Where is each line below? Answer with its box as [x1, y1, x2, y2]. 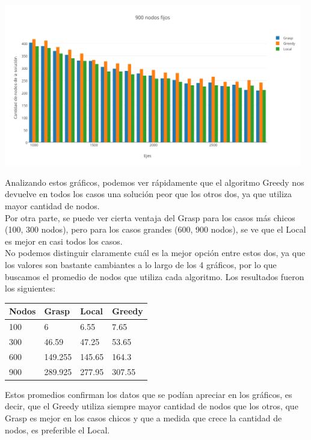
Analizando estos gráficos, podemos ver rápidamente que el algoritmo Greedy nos [5, 176, 304, 188]
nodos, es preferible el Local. [5, 423, 110, 436]
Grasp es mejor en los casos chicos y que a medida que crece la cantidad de [5, 411, 282, 424]
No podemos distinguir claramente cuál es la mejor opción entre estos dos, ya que [5, 246, 306, 259]
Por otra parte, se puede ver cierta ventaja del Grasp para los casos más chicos [5, 211, 295, 224]
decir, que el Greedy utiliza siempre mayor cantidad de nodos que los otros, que [5, 400, 298, 412]
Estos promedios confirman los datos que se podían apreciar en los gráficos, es [5, 388, 292, 400]
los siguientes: [5, 282, 55, 295]
